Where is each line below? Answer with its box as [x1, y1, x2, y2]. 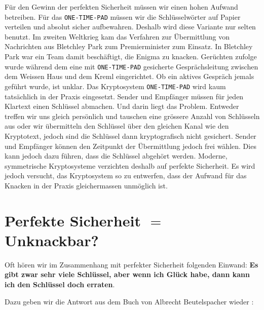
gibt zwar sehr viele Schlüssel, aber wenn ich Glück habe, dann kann [5, 269, 250, 280]
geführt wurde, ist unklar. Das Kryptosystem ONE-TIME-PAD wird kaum [5, 81, 226, 91]
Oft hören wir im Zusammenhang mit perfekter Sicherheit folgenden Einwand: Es [5, 259, 258, 269]
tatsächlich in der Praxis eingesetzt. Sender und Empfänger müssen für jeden [5, 91, 244, 101]
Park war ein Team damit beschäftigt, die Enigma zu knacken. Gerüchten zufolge [5, 51, 257, 62]
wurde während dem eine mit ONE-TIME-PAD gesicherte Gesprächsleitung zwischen [5, 61, 258, 71]
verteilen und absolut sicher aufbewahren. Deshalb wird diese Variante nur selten [5, 21, 256, 32]
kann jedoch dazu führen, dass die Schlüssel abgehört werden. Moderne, [5, 150, 228, 161]
